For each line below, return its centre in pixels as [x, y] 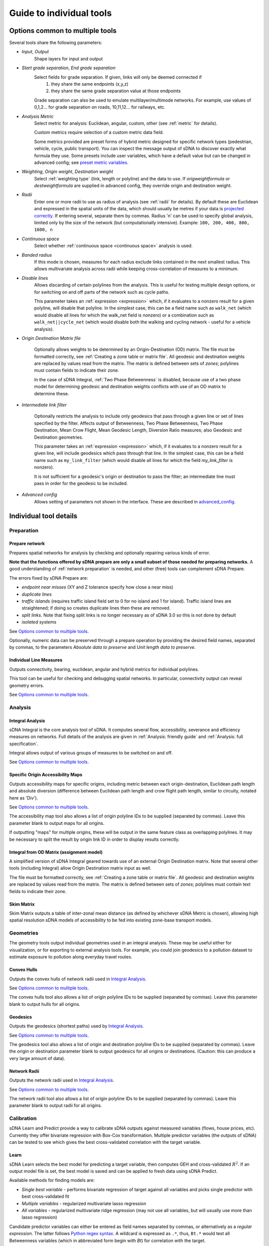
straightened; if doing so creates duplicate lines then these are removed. [96, 608]
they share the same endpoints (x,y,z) [90, 84]
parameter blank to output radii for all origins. [56, 1105]
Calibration [23, 1118]
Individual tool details [43, 516]
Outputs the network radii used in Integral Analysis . [62, 1080]
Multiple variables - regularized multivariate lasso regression [84, 1203]
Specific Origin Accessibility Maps [46, 775]
